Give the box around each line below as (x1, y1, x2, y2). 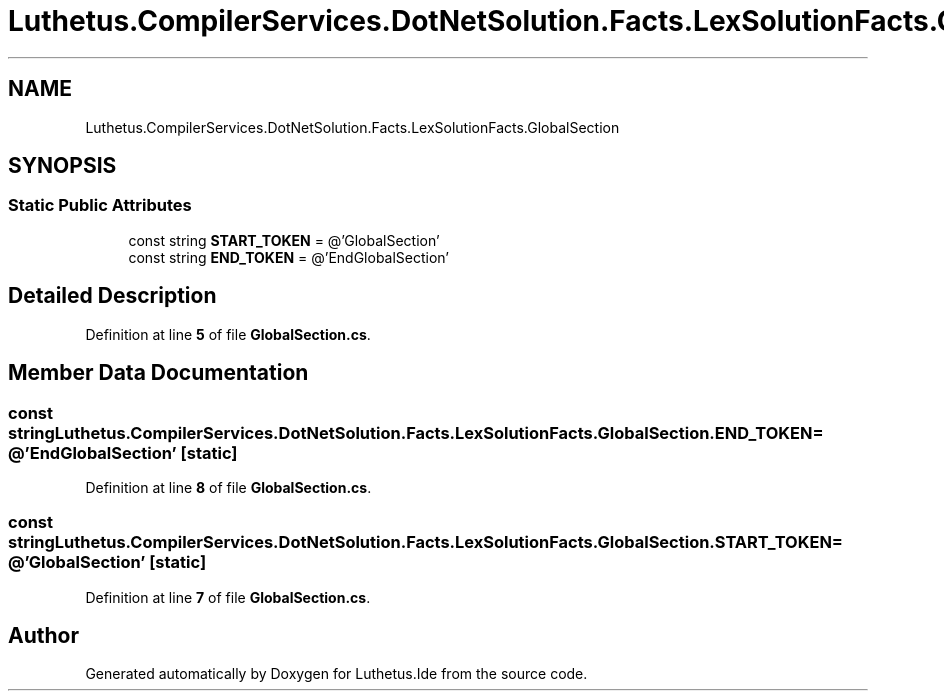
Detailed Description (8, 283, 217, 309)
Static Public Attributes (8, 195, 192, 216)
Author (8, 623, 79, 649)
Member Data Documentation (8, 360, 309, 386)
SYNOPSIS (8, 153, 117, 179)
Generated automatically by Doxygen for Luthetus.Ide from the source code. (85, 665, 588, 683)
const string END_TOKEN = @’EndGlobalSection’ (128, 248, 449, 266)
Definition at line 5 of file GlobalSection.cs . (85, 325, 371, 343)
